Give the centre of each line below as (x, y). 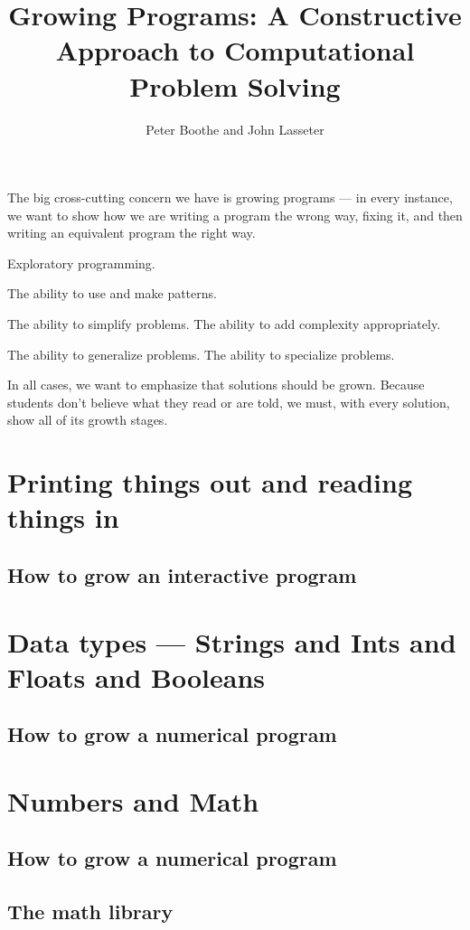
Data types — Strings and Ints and (232, 641)
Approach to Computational (235, 50)
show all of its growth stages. (88, 420)
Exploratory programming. (81, 263)
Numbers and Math (133, 800)
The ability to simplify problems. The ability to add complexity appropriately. (224, 324)
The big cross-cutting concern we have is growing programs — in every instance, (230, 197)
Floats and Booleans (136, 676)
